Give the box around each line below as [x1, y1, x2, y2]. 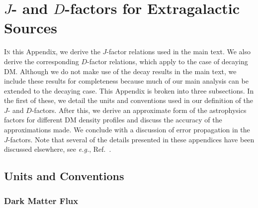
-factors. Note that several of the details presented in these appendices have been [7, 134, 255, 144]
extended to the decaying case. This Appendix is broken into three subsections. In [4, 85, 254, 96]
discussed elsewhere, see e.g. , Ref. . [4, 144, 111, 154]
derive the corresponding [4, 56, 79, 66]
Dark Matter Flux [4, 194, 79, 207]
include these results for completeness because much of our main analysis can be [4, 76, 249, 86]
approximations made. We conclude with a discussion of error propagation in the [4, 124, 250, 135]
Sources [4, 17, 57, 38]
